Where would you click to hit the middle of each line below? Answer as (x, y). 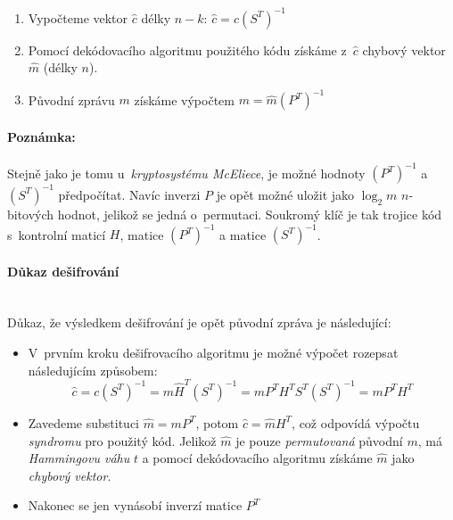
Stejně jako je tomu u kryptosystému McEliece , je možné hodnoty (186, 173)
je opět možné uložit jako (285, 194)
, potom (217, 422)
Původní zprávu (71, 99)
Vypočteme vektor (78, 17)
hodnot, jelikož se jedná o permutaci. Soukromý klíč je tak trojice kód (250, 214)
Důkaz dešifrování (63, 271)
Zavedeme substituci (83, 422)
